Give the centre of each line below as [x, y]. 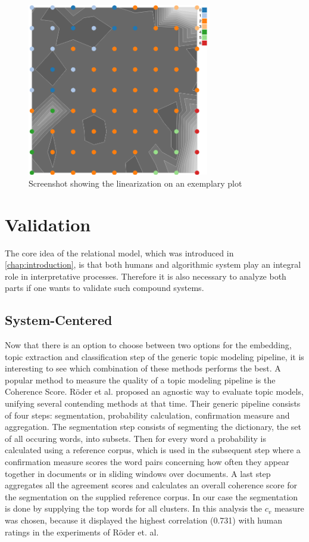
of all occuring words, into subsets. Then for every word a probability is [135, 438]
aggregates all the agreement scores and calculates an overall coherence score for [151, 485]
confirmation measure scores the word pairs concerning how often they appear [147, 462]
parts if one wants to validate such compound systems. [104, 288]
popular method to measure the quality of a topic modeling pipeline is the [140, 380]
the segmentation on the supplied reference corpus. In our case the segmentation [152, 496]
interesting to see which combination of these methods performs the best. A [143, 368]
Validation [48, 224]
